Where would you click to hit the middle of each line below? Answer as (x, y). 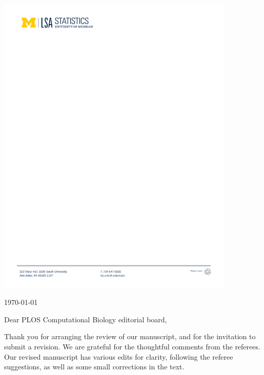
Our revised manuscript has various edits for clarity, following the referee (119, 356)
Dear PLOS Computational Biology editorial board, (86, 319)
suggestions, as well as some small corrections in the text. (94, 367)
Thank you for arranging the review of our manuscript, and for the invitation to (130, 336)
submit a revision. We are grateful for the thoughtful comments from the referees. (132, 346)
